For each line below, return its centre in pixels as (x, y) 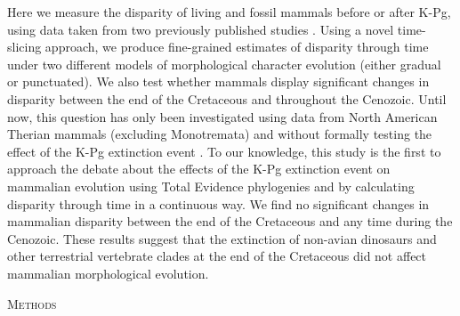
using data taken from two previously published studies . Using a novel (201, 29)
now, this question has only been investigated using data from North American (222, 116)
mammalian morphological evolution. (108, 273)
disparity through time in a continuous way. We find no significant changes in (218, 203)
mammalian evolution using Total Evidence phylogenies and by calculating (211, 186)
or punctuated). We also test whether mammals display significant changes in (218, 81)
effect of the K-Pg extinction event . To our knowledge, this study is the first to (224, 151)
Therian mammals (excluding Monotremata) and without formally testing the (220, 134)
